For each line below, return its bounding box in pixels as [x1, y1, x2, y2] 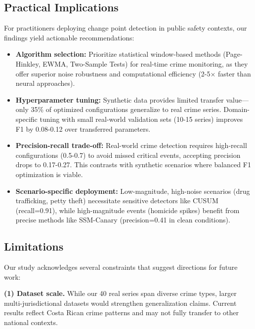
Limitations [4, 239, 64, 254]
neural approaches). [15, 78, 75, 88]
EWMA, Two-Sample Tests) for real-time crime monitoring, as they [42, 58, 248, 69]
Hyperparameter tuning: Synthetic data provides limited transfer [15, 94, 224, 105]
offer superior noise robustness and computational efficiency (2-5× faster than [15, 68, 251, 78]
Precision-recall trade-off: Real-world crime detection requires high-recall [15, 140, 247, 150]
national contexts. [4, 317, 58, 328]
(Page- [223, 49, 243, 59]
